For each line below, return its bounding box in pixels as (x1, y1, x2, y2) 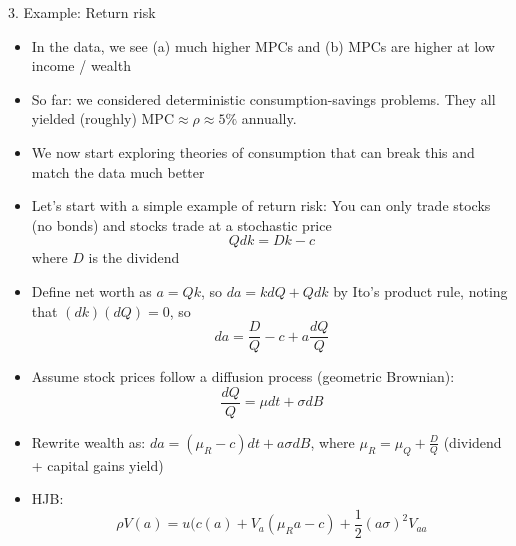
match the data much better (31, 161, 205, 182)
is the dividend (88, 247, 180, 268)
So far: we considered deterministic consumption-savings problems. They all (31, 88, 496, 109)
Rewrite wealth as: (31, 431, 146, 452)
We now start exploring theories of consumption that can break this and (31, 141, 475, 162)
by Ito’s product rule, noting (333, 280, 508, 301)
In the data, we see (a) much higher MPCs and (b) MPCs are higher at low (31, 35, 495, 56)
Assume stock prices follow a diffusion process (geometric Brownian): (31, 366, 455, 387)
